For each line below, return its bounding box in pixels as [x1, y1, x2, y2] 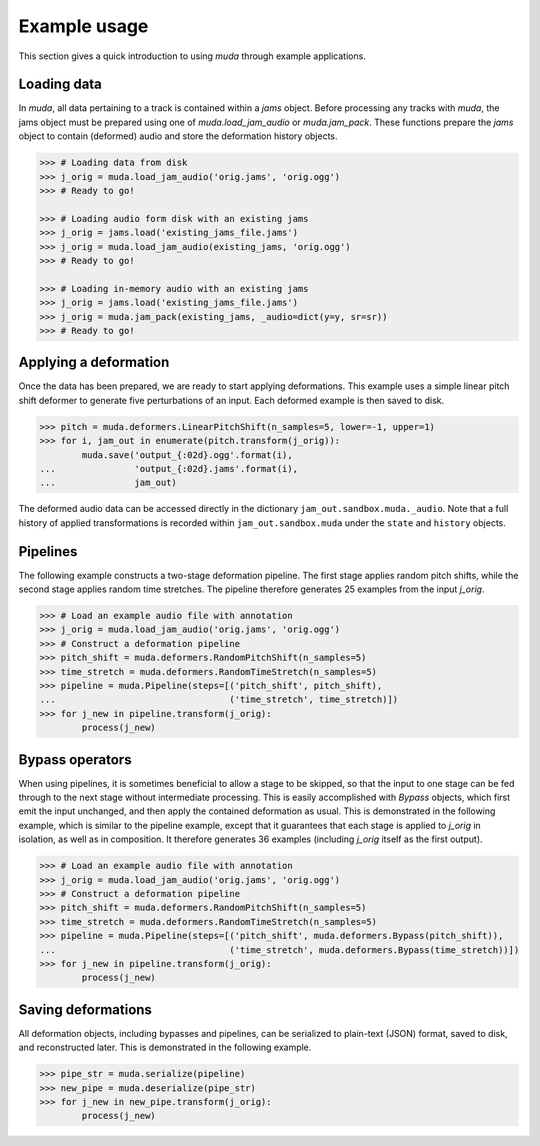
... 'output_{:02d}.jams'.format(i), [39, 463, 299, 474]
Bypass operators [18, 751, 132, 768]
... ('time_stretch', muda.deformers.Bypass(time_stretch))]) [39, 944, 520, 955]
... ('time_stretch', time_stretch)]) [39, 694, 399, 705]
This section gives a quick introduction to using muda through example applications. [18, 50, 367, 62]
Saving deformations [18, 1001, 152, 1018]
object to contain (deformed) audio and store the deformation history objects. [18, 130, 339, 142]
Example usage [18, 15, 149, 37]
